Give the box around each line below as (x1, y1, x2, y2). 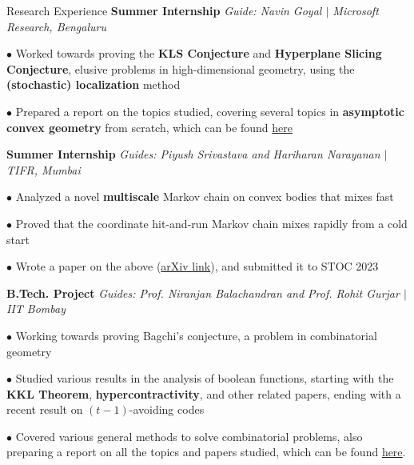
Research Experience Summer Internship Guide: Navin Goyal (6, 2, 322, 18)
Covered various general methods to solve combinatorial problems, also (15, 427, 363, 444)
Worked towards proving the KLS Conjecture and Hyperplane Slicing (15, 45, 382, 62)
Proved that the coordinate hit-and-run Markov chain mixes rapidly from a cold (15, 214, 408, 231)
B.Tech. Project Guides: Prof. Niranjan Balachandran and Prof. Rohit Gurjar (6, 284, 400, 301)
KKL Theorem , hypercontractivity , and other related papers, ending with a (6, 385, 401, 402)
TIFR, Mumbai (6, 161, 81, 178)
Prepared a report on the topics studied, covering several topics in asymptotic (15, 102, 404, 119)
